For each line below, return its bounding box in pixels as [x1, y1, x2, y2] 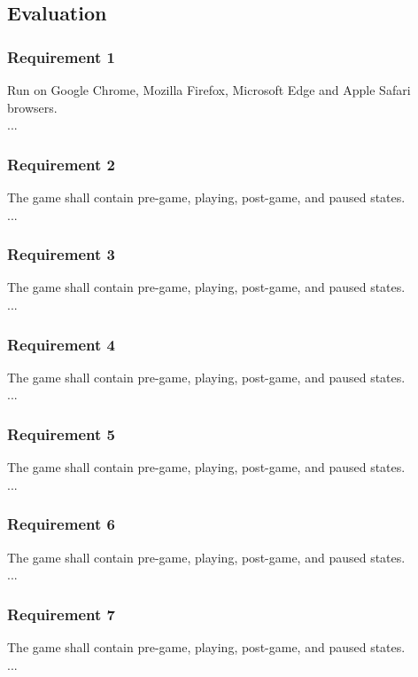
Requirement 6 [7, 513, 115, 535]
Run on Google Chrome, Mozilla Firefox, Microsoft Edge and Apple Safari [7, 81, 411, 98]
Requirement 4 [7, 333, 115, 355]
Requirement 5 [7, 422, 115, 445]
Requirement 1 [7, 45, 115, 67]
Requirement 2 [7, 153, 115, 175]
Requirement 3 [7, 243, 115, 265]
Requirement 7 [7, 602, 115, 625]
